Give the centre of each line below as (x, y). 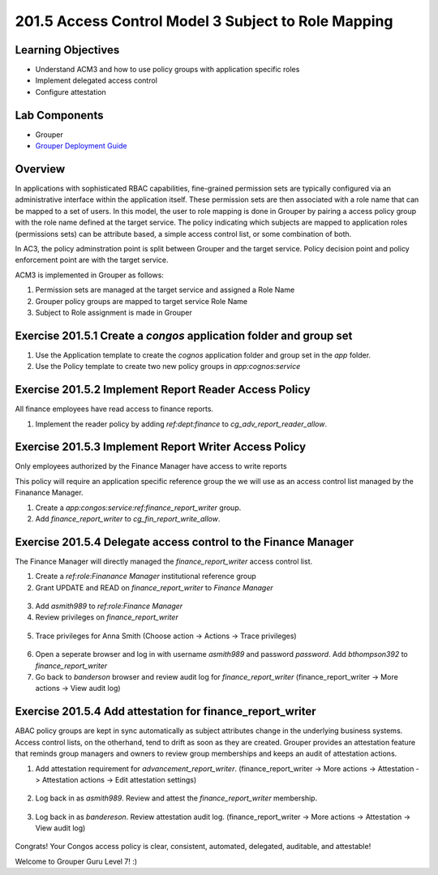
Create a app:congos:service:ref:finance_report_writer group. (138, 508)
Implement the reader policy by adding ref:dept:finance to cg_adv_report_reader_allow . (181, 424)
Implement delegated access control (97, 80)
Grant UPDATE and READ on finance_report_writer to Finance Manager (154, 587)
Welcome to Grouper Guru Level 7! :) (76, 861)
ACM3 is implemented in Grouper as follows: (89, 275)
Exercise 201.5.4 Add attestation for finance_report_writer (165, 712)
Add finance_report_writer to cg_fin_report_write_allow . (128, 519)
